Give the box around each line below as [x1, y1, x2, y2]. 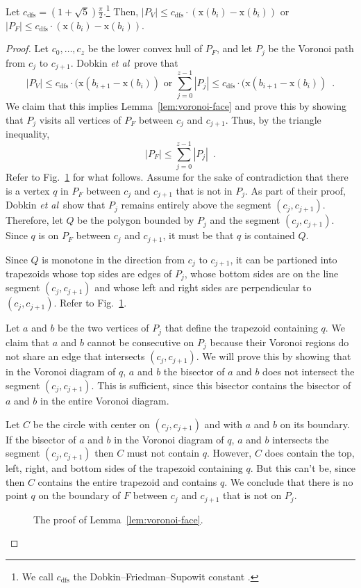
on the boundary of [38, 488, 121, 503]
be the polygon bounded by [77, 213, 194, 227]
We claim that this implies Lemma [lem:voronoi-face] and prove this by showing [6, 99, 346, 113]
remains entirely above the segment [121, 197, 271, 212]
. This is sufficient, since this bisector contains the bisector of [91, 377, 351, 392]
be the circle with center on [33, 416, 150, 431]
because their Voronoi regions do [210, 334, 349, 349]
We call [22, 569, 53, 583]
